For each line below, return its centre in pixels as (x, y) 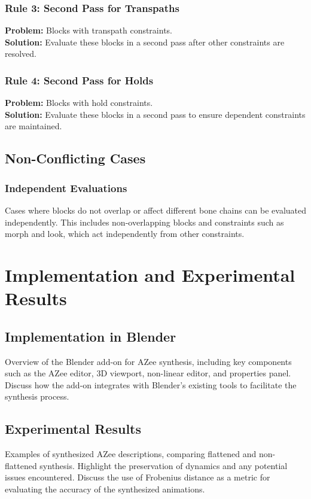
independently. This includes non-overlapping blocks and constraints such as (144, 222)
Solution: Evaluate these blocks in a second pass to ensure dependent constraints (155, 114)
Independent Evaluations (66, 188)
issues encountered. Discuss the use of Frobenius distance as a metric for (138, 477)
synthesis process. (37, 396)
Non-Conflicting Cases (75, 158)
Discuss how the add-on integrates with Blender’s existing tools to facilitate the (151, 384)
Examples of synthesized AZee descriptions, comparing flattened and (131, 454)
